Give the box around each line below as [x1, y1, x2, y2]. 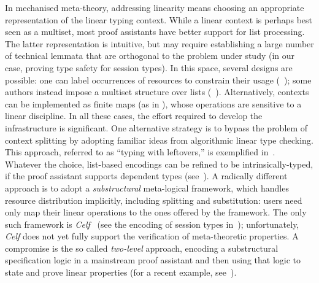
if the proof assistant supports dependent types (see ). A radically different [5, 169, 288, 182]
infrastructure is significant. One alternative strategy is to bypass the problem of [5, 121, 308, 134]
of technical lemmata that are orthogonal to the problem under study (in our [5, 49, 295, 62]
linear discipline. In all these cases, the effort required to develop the [5, 109, 263, 122]
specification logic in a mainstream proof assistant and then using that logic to [5, 254, 301, 266]
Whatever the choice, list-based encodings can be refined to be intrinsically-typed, [5, 157, 313, 170]
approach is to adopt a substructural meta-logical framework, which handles [5, 181, 289, 194]
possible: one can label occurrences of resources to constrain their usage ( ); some [5, 73, 312, 86]
